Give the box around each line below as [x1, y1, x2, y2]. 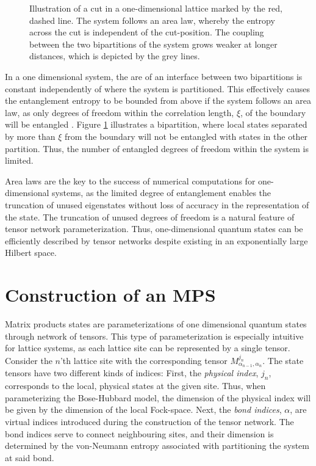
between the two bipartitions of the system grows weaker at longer [29, 37, 278, 50]
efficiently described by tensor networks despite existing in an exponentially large [5, 234, 308, 247]
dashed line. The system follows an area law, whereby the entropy [29, 13, 275, 26]
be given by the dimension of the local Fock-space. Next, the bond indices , [5, 403, 282, 416]
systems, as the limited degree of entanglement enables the [52, 186, 271, 199]
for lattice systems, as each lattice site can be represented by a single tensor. [5, 341, 290, 354]
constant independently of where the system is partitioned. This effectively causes [5, 82, 310, 95]
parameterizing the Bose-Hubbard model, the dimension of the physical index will [5, 391, 311, 404]
